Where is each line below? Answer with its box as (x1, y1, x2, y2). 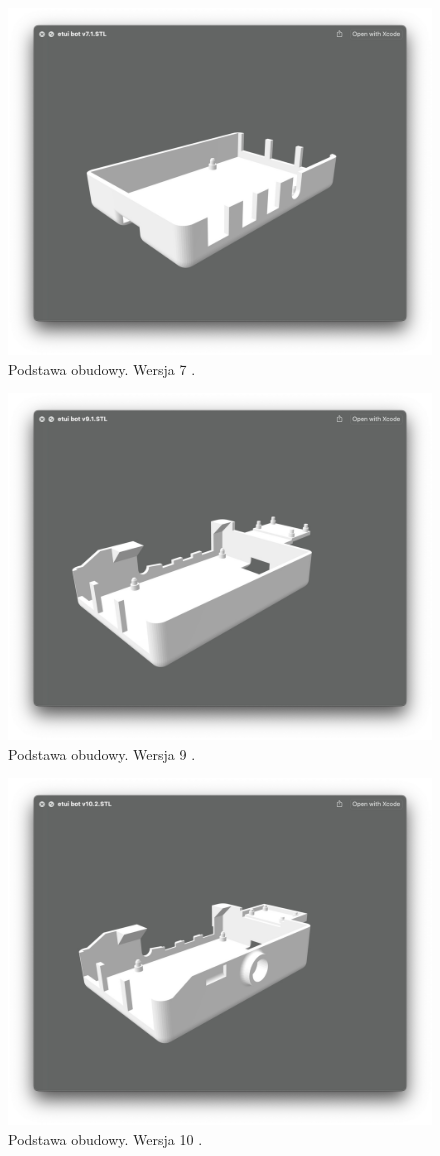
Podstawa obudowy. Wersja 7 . (8, 358, 196, 379)
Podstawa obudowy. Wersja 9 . (8, 743, 196, 764)
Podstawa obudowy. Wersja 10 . (8, 1128, 203, 1149)
